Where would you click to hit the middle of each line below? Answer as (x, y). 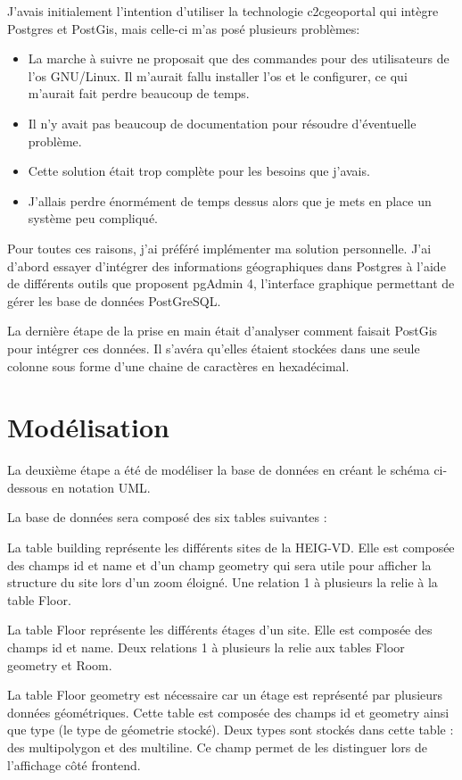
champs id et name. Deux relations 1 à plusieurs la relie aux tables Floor (206, 647)
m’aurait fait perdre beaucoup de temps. (139, 93)
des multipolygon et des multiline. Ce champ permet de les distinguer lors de (218, 747)
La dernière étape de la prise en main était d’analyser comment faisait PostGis (223, 331)
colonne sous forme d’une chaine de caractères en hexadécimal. (178, 365)
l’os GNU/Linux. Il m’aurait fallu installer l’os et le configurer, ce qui (218, 75)
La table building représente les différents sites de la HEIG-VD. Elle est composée (231, 547)
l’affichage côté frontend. (74, 764)
